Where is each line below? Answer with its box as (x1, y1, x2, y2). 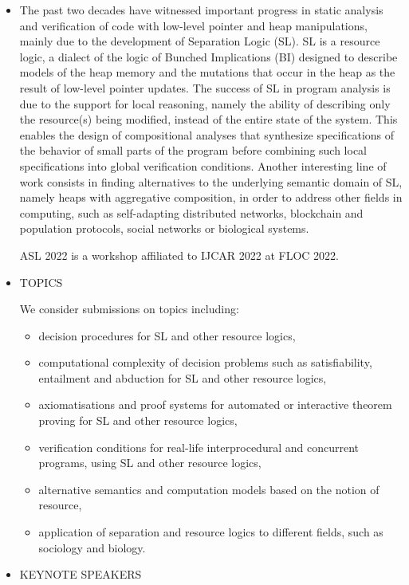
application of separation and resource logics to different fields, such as (38, 524, 383, 540)
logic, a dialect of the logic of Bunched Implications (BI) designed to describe (19, 48, 398, 65)
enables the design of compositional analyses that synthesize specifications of (19, 126, 395, 143)
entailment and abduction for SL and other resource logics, (38, 369, 327, 386)
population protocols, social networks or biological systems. (19, 220, 309, 237)
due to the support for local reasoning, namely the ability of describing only (19, 95, 391, 112)
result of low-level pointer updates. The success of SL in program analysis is (19, 79, 391, 96)
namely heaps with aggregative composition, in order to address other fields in (19, 189, 403, 206)
